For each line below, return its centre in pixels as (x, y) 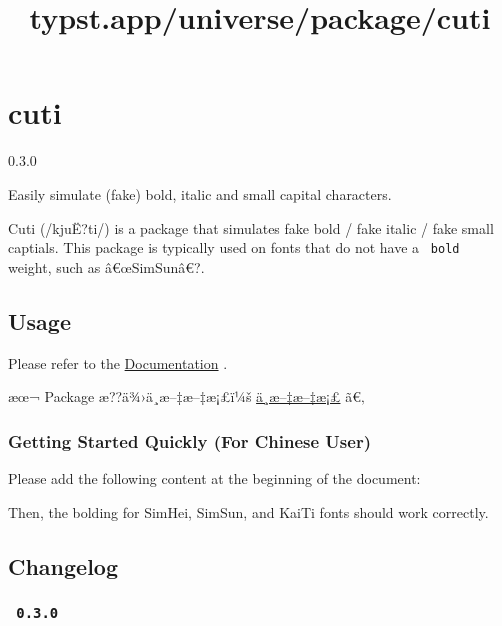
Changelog (63, 565)
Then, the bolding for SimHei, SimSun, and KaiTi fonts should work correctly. (248, 511)
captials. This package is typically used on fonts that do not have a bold (234, 247)
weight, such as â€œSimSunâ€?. (106, 266)
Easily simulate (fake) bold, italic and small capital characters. (200, 193)
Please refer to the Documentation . (118, 362)
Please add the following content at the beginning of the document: (214, 477)
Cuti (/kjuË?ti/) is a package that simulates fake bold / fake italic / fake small (251, 227)
